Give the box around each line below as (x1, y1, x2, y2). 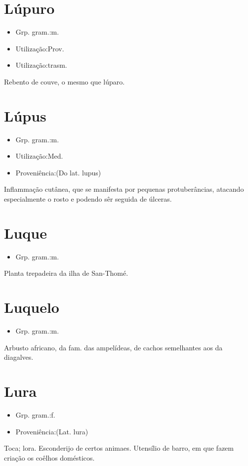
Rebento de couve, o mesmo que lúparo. (4, 76, 125, 86)
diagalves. (4, 352, 34, 362)
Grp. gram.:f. (15, 409, 55, 420)
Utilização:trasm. (15, 60, 67, 70)
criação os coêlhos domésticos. (4, 452, 95, 463)
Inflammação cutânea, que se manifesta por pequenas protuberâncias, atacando (4, 184, 244, 194)
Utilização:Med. (15, 151, 63, 161)
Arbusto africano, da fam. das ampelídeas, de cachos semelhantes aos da (4, 342, 223, 352)
